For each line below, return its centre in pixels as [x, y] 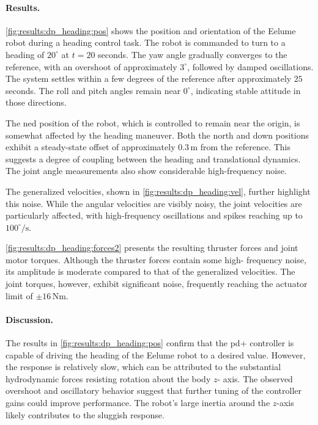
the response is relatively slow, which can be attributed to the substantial [143, 367]
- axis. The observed [255, 378]
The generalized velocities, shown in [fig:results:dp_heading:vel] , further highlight [158, 191]
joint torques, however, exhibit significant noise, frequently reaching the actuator [157, 284]
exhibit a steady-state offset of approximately [91, 147]
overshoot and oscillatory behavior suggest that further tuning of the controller [154, 390]
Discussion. [29, 319]
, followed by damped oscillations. [250, 66]
